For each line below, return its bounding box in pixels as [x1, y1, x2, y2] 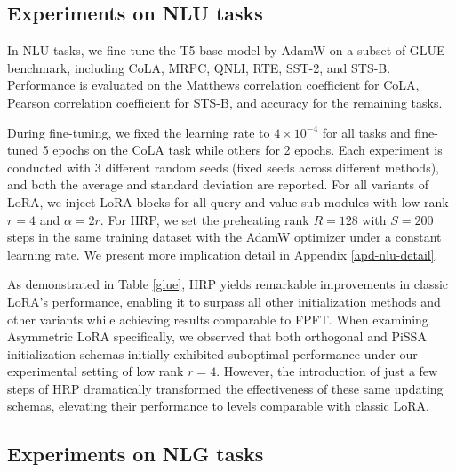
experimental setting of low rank [7, 362, 184, 380]
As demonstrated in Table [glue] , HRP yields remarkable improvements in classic [7, 275, 449, 293]
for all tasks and [322, 123, 411, 141]
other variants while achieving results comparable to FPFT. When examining [7, 309, 428, 328]
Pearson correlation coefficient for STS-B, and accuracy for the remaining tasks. [7, 92, 443, 111]
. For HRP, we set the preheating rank [100, 210, 309, 228]
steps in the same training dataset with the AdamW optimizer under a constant [7, 228, 442, 246]
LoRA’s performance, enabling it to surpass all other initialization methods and [7, 292, 441, 310]
